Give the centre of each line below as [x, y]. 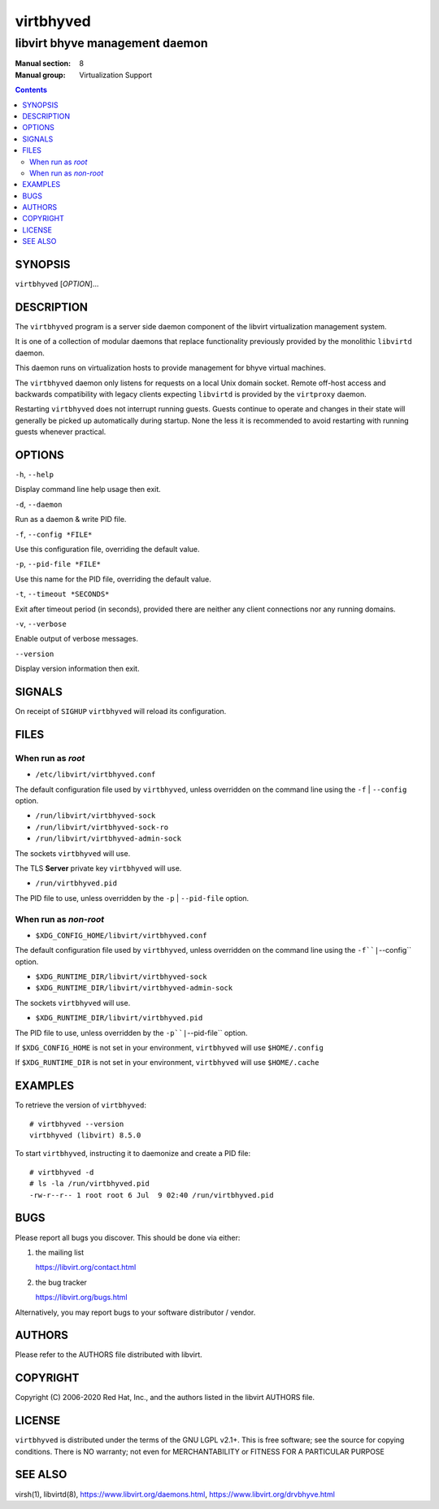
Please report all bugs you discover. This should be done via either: [128, 1237]
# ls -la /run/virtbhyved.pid [90, 1184]
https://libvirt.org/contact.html [86, 1268]
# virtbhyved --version [77, 1124]
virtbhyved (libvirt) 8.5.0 [85, 1135]
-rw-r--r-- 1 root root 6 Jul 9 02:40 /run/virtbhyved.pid [152, 1195]
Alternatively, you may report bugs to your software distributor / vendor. [135, 1312]
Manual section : [43, 63]
